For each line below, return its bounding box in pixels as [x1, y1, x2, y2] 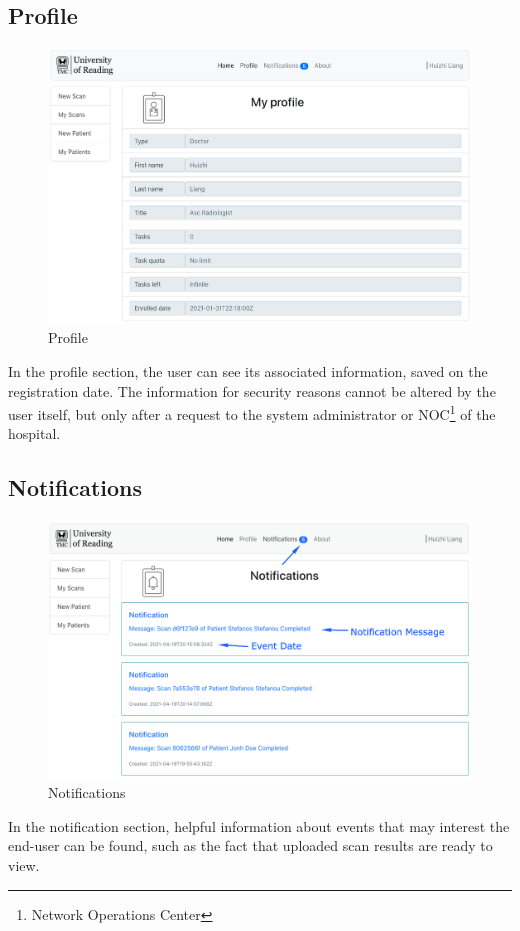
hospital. [8, 423, 61, 444]
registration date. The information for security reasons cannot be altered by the [8, 380, 496, 401]
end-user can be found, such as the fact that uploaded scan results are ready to [8, 835, 493, 856]
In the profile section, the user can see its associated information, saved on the [8, 361, 488, 381]
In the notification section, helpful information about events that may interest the [8, 815, 510, 836]
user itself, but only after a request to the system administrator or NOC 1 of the [8, 401, 496, 424]
